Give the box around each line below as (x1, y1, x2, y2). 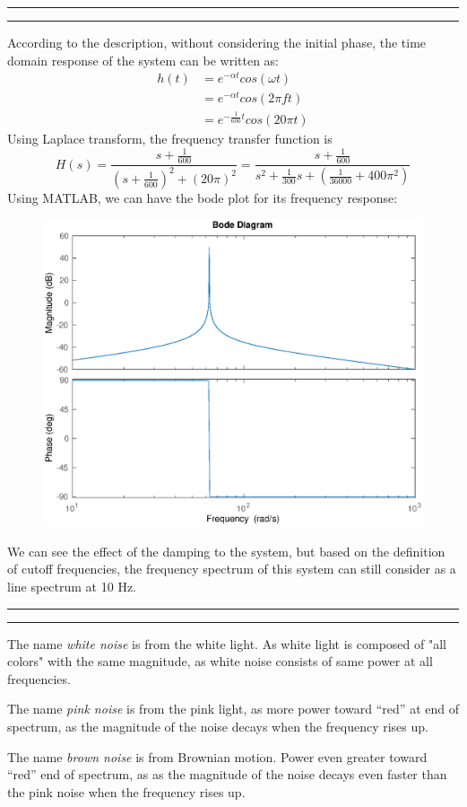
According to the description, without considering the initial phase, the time (7, 33, 427, 51)
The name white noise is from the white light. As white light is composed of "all (7, 634, 446, 653)
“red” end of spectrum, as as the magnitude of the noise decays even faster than (7, 765, 447, 784)
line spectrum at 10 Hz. (7, 577, 136, 596)
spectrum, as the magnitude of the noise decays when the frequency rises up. (7, 717, 428, 736)
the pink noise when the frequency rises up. (7, 782, 246, 801)
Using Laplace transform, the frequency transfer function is (7, 129, 333, 148)
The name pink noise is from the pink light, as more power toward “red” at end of (7, 699, 459, 718)
